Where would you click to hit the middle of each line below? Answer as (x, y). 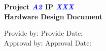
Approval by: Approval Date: (48, 42)
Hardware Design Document (53, 16)
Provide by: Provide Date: (43, 33)
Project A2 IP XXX (39, 6)
